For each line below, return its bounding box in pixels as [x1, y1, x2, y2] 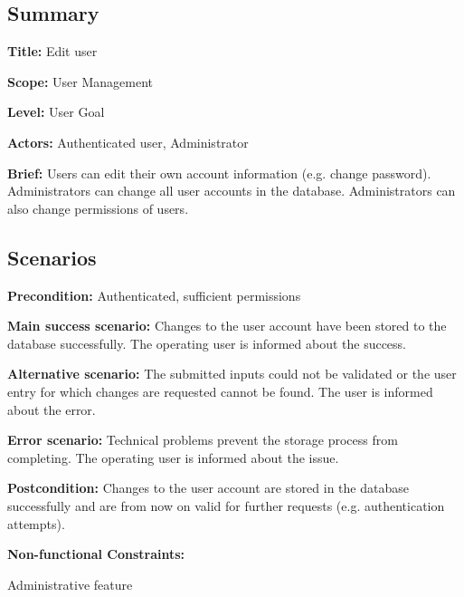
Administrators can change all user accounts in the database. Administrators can [7, 181, 456, 200]
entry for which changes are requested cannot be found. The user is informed [7, 381, 433, 400]
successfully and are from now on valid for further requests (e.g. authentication [7, 496, 445, 515]
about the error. [7, 400, 96, 419]
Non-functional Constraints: [7, 544, 185, 563]
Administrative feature [7, 574, 133, 593]
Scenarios [7, 243, 97, 271]
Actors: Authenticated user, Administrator [7, 132, 249, 151]
